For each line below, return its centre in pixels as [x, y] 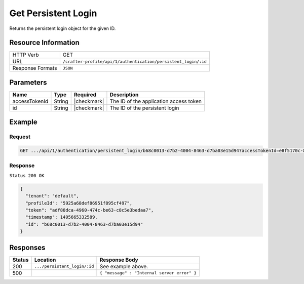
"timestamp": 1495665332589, [62, 217]
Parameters [28, 82]
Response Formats [35, 68]
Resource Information [44, 43]
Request [20, 137]
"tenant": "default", [52, 196]
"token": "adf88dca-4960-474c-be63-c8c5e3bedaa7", [90, 210]
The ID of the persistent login [144, 108]
